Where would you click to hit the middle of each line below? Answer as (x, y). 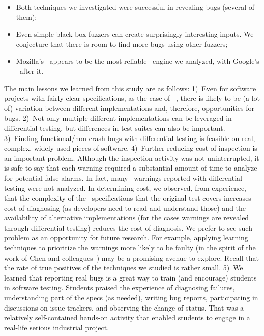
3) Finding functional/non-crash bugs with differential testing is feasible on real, (130, 138)
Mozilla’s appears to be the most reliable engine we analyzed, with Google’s (138, 61)
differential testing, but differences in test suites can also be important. (115, 128)
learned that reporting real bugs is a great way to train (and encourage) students (130, 277)
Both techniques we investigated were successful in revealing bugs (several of (135, 7)
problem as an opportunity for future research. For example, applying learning (126, 237)
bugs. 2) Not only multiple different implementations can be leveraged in (118, 118)
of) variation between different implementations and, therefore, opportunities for (129, 108)
